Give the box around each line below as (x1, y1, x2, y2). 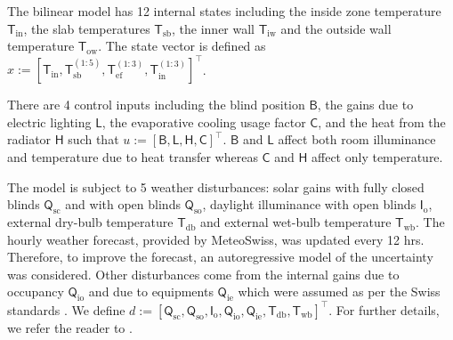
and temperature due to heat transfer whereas (7, 148, 258, 166)
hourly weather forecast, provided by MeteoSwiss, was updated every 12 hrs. (7, 230, 425, 248)
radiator (7, 130, 52, 149)
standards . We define (7, 300, 125, 319)
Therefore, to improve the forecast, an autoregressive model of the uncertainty (7, 247, 433, 266)
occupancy (7, 282, 64, 301)
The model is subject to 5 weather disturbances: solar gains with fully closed (7, 177, 425, 196)
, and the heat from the (318, 112, 446, 131)
